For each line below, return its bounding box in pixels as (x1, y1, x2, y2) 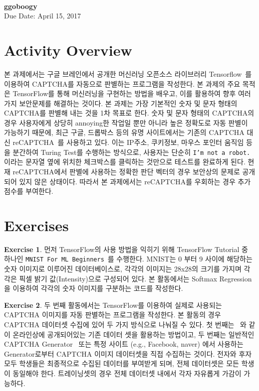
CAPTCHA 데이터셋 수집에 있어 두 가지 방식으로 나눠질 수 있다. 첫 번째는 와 (4, 319, 247, 330)
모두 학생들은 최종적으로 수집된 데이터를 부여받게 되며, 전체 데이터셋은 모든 (4, 358, 239, 369)
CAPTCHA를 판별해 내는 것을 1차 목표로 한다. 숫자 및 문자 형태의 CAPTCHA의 (4, 108, 255, 118)
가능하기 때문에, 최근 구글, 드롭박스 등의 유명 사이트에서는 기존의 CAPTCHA (4, 127, 245, 137)
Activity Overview (4, 39, 132, 60)
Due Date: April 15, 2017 (4, 10, 81, 21)
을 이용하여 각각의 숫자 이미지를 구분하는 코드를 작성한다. (4, 283, 183, 293)
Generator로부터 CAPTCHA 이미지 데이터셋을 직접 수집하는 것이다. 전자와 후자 (4, 348, 252, 359)
